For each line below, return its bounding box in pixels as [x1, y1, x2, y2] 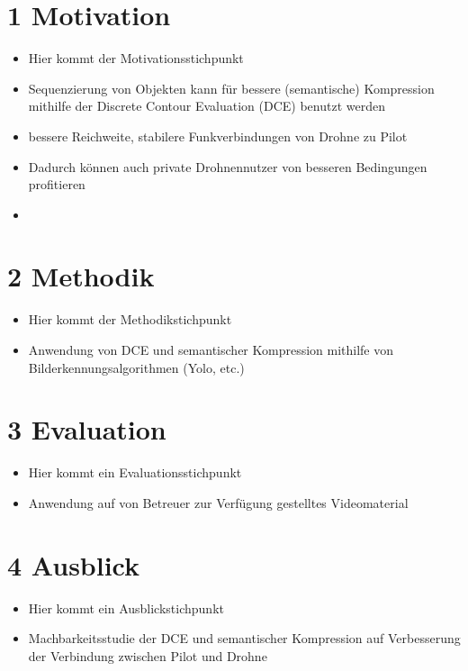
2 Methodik [7, 258, 155, 295]
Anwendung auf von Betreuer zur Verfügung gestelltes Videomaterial [28, 493, 409, 512]
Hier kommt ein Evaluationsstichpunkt [28, 463, 242, 482]
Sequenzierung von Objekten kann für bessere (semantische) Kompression [28, 78, 435, 97]
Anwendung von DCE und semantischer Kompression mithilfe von [28, 340, 394, 358]
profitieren [28, 175, 85, 194]
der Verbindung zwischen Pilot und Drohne [28, 646, 267, 665]
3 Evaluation [7, 411, 166, 448]
